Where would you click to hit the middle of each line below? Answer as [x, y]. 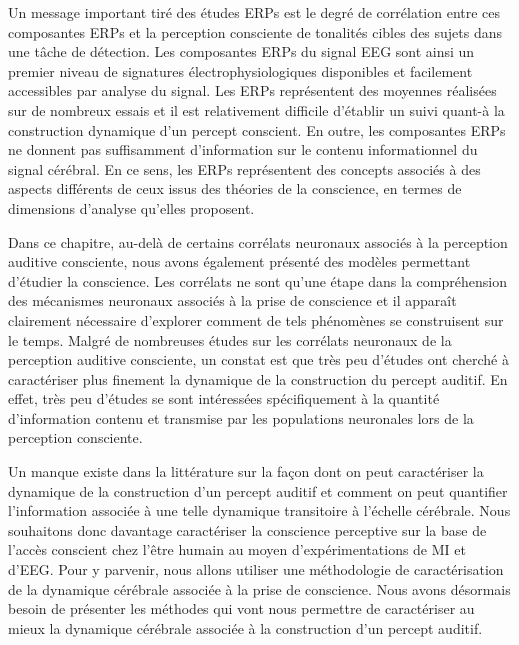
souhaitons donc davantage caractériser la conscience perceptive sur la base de [247, 529]
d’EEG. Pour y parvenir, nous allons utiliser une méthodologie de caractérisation [256, 569]
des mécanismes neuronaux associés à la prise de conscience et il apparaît [232, 300]
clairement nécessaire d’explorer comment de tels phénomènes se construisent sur [256, 319]
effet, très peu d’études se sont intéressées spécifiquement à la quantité [224, 398]
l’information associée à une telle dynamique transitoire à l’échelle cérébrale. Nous [259, 510]
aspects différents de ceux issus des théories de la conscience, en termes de [235, 188]
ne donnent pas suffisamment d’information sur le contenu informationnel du [243, 149]
